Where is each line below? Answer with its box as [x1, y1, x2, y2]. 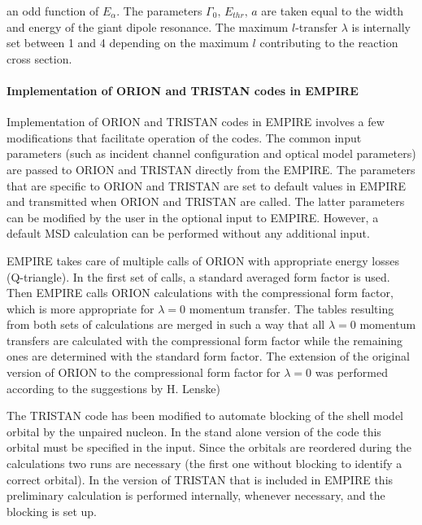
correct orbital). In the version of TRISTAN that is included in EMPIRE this [7, 470, 394, 488]
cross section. [7, 50, 72, 67]
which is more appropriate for [7, 300, 154, 317]
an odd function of [7, 2, 99, 19]
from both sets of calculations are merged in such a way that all [7, 316, 325, 333]
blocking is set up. [7, 502, 97, 519]
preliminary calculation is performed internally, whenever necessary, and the [7, 487, 385, 504]
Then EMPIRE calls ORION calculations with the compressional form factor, [7, 284, 394, 301]
